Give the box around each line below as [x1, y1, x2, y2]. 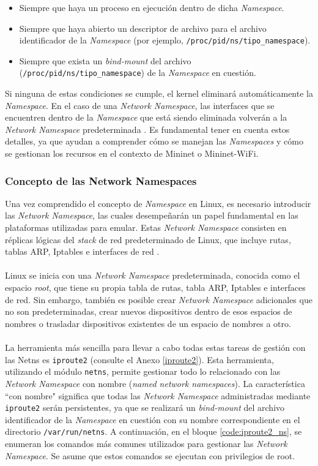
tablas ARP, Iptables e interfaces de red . [5, 245, 160, 258]
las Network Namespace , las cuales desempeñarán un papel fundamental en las [5, 209, 298, 222]
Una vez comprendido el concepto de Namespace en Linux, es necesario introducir [5, 197, 311, 209]
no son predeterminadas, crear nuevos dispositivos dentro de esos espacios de [5, 305, 292, 318]
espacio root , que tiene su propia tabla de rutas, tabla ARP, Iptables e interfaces [5, 281, 306, 294]
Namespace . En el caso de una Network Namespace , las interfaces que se [5, 99, 275, 111]
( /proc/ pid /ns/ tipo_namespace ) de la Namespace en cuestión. [19, 66, 256, 79]
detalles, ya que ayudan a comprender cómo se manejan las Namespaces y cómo [5, 135, 303, 148]
